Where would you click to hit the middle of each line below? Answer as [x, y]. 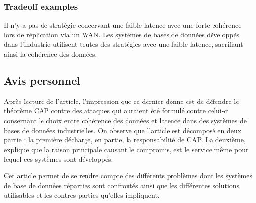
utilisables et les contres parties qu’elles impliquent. [82, 195]
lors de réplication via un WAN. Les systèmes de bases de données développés [122, 34]
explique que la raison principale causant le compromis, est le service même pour [126, 149]
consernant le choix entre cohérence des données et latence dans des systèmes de [126, 120]
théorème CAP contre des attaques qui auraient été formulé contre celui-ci [117, 111]
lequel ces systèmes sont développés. [59, 159]
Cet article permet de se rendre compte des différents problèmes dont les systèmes [128, 175]
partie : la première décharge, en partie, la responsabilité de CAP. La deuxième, [125, 140]
